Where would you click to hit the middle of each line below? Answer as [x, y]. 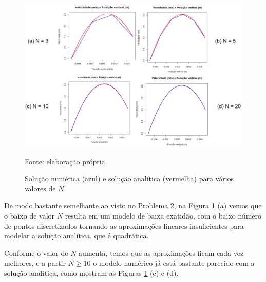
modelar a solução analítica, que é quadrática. [77, 236]
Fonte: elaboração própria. [66, 161]
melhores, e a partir [35, 263]
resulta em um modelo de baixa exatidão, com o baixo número [163, 216]
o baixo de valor [30, 216]
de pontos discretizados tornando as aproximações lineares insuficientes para [124, 225]
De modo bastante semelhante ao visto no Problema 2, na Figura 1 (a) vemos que [133, 205]
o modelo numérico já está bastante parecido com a [174, 263]
